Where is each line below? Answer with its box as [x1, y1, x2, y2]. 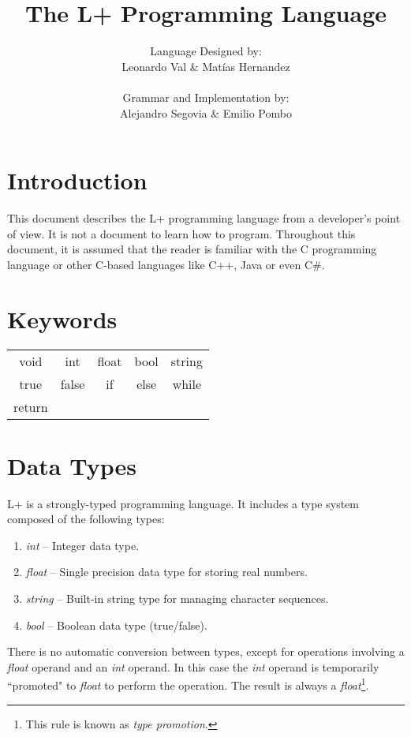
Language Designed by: [150, 43, 262, 59]
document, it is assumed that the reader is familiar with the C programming [7, 241, 377, 257]
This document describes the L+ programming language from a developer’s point [7, 210, 401, 226]
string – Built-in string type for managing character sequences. [25, 590, 329, 607]
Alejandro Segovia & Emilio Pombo [120, 104, 292, 121]
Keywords [7, 302, 118, 335]
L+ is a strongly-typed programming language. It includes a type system [7, 495, 359, 511]
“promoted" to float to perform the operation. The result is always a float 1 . [7, 675, 369, 694]
